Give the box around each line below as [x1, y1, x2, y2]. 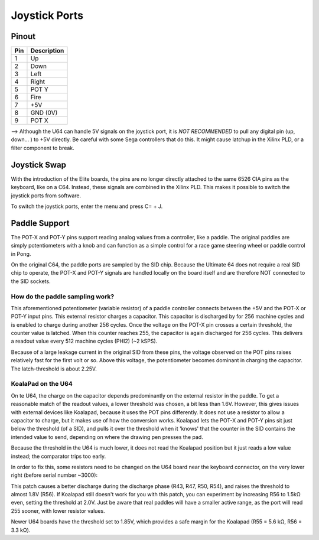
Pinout [11, 31, 36, 41]
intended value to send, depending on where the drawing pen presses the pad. [11, 433, 203, 440]
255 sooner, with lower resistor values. [11, 507, 106, 514]
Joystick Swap [11, 160, 67, 170]
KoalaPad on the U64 [11, 380, 73, 388]
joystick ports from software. [11, 192, 82, 199]
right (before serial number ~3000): [11, 471, 98, 479]
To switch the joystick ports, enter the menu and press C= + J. [11, 203, 163, 210]
